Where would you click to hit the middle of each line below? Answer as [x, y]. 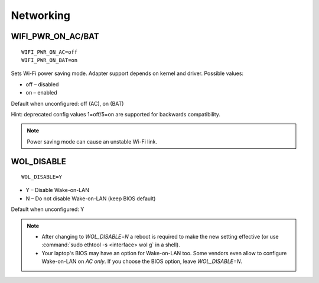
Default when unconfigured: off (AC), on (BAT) [67, 103]
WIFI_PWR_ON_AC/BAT [55, 36]
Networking [41, 15]
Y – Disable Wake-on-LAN [58, 190]
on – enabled [41, 93]
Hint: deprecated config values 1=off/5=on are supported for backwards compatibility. [116, 114]
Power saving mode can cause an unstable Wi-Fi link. [92, 141]
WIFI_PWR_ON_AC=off [50, 52]
